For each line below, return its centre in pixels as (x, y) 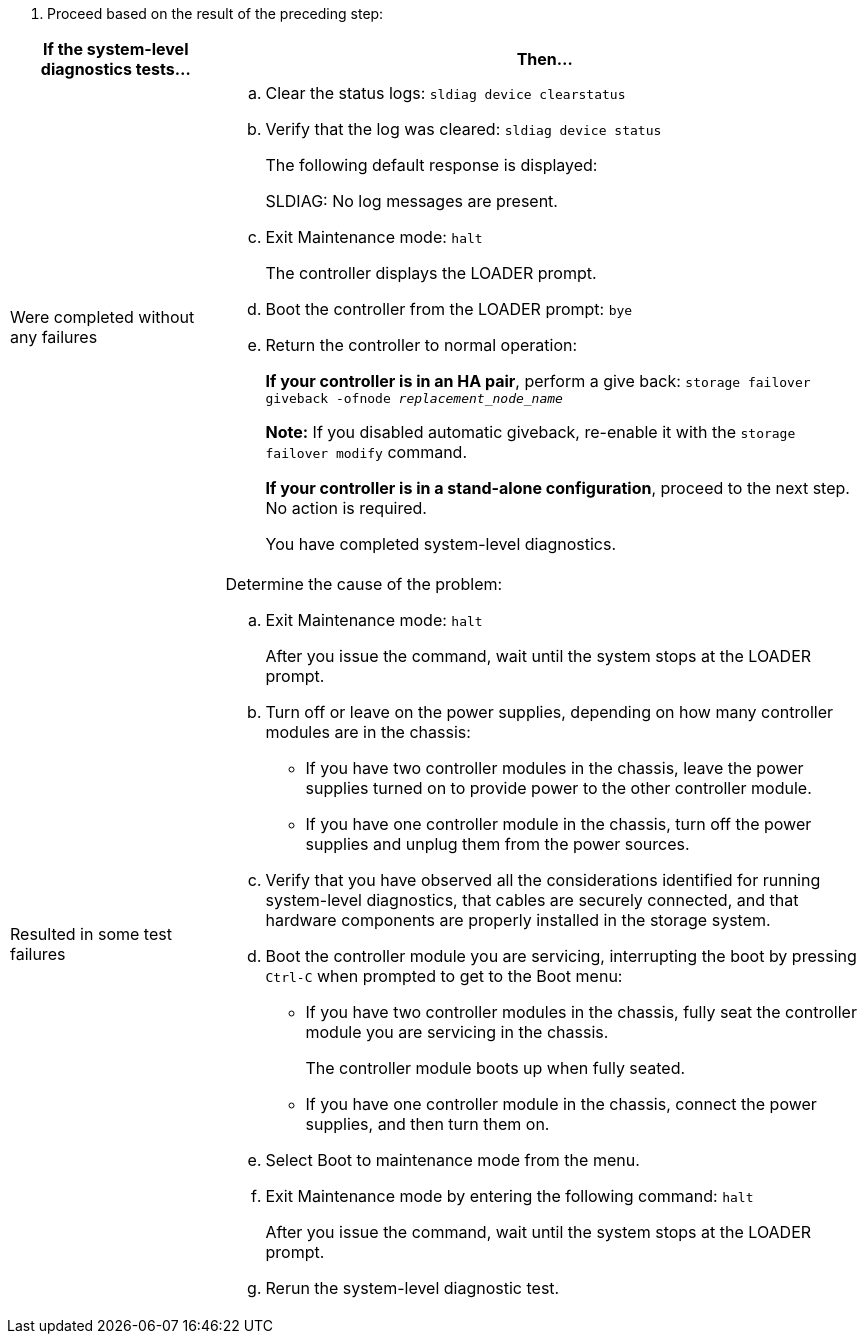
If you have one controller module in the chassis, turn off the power (558, 824)
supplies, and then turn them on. (427, 1124)
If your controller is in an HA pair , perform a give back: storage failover (538, 381)
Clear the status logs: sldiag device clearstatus (445, 93)
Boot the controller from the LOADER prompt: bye (449, 309)
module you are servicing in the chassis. (457, 1032)
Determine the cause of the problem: (364, 584)
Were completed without (102, 316)
